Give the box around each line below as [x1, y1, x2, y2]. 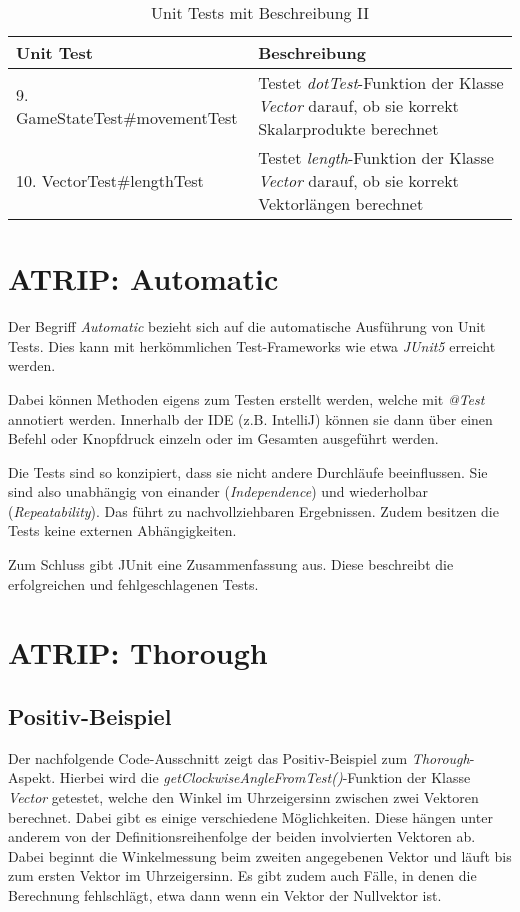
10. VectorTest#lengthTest [16, 169, 204, 192]
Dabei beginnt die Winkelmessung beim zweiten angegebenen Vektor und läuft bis [8, 845, 512, 866]
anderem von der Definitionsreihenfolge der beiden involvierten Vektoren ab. [8, 826, 476, 847]
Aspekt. [8, 767, 56, 788]
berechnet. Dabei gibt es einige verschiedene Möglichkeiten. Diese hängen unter [8, 806, 493, 827]
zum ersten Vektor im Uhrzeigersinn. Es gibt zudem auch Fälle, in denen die [8, 865, 477, 886]
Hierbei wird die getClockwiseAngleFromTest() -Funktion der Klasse [59, 767, 471, 788]
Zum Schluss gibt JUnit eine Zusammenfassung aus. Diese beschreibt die [8, 554, 454, 575]
